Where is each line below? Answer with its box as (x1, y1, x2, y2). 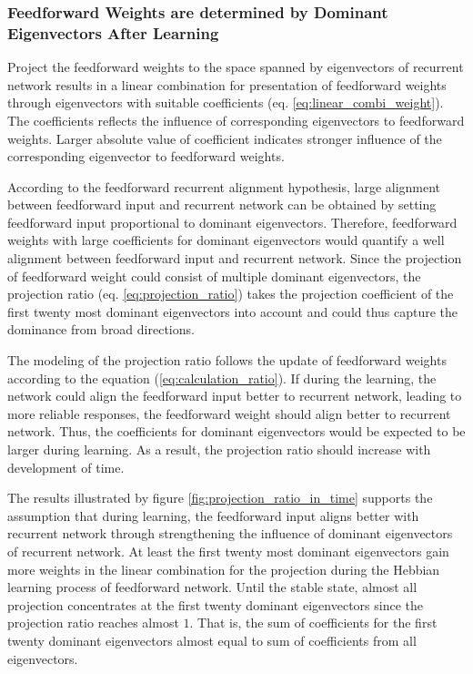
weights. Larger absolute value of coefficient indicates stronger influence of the (7, 128, 442, 148)
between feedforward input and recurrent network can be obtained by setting (7, 195, 437, 214)
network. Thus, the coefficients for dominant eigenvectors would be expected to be (7, 422, 466, 441)
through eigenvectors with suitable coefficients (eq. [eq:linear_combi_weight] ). (7, 93, 444, 112)
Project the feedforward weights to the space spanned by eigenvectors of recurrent (7, 57, 464, 77)
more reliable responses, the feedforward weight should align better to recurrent (7, 403, 451, 423)
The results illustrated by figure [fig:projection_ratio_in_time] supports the (7, 488, 433, 507)
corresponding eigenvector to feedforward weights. (7, 147, 285, 166)
